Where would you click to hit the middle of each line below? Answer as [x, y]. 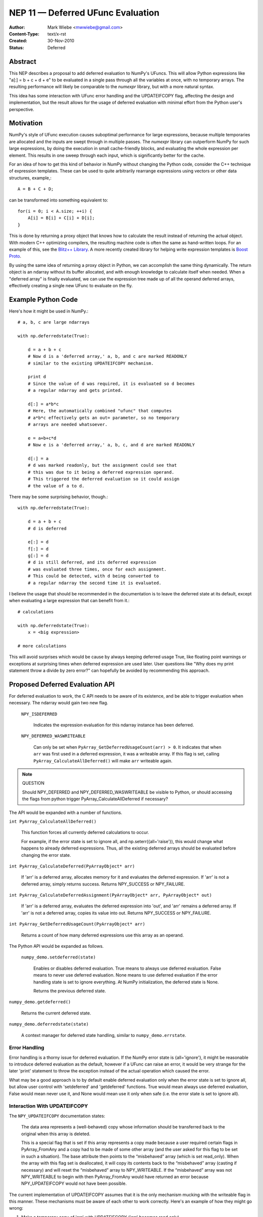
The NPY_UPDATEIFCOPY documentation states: [57, 1116]
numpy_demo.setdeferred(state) [58, 957]
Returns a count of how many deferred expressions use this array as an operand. [103, 935]
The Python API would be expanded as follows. [56, 946]
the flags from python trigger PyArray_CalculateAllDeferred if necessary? [95, 799]
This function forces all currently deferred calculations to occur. [85, 832]
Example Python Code [43, 299]
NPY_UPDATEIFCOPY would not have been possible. [74, 1183]
